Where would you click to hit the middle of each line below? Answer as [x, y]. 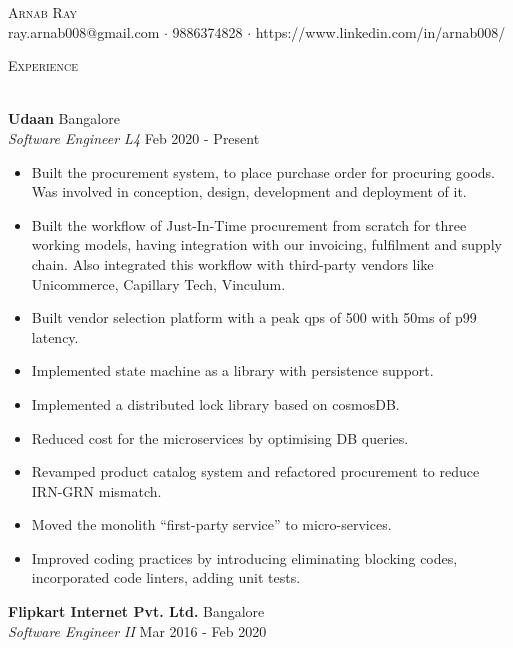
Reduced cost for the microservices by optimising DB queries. [220, 437]
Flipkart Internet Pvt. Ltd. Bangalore [136, 611]
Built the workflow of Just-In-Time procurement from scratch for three [249, 224]
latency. [55, 336]
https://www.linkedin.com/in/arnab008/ [380, 31]
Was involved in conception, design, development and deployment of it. [249, 191]
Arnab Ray [43, 12]
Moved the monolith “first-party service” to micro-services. [211, 524]
